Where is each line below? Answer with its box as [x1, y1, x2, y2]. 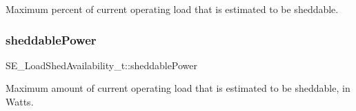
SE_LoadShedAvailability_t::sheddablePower [6, 58, 198, 72]
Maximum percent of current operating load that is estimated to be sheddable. [6, 2, 339, 16]
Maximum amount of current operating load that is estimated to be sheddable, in [6, 81, 350, 95]
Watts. [6, 95, 34, 108]
